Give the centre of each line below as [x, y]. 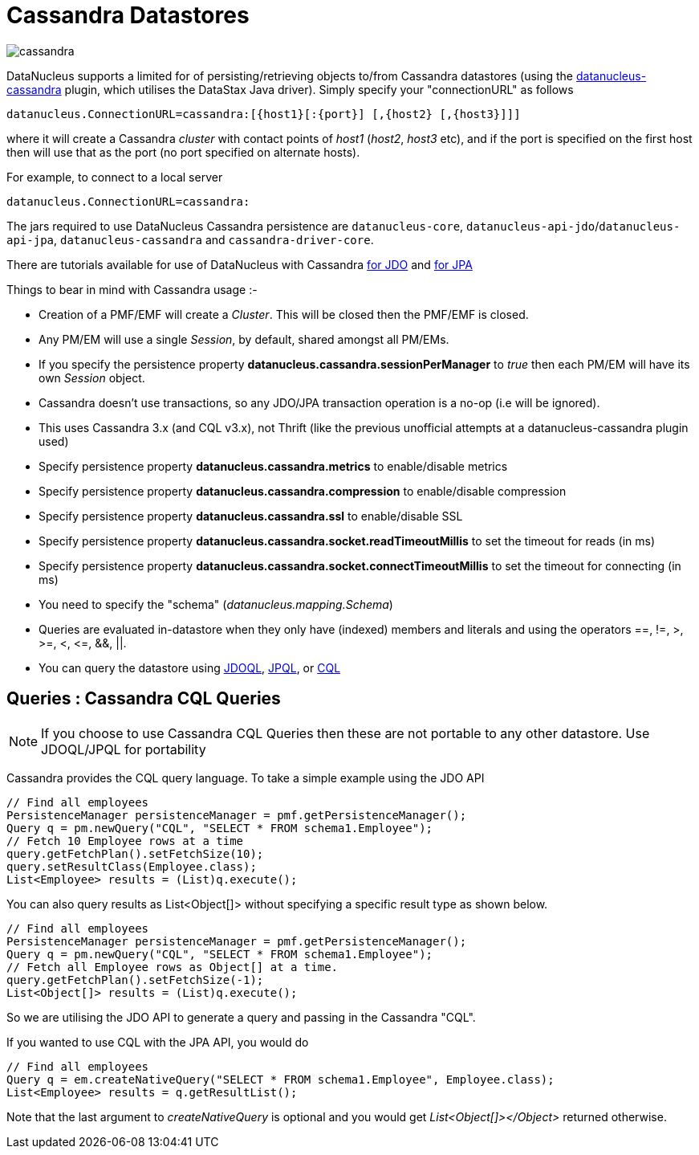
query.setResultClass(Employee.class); [132, 866]
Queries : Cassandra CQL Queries [144, 699]
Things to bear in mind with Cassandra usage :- [132, 289]
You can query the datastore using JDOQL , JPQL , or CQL [190, 667]
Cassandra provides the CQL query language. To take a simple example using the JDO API [246, 777]
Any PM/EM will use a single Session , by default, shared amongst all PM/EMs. [244, 339]
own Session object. [92, 378]
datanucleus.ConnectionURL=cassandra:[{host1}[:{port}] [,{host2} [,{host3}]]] [264, 114]
